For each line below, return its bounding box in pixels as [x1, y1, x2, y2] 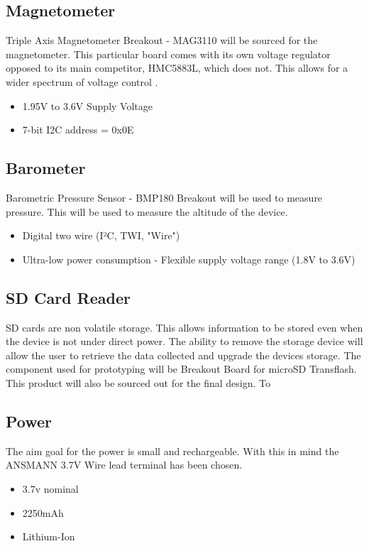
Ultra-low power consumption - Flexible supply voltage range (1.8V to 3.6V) [22, 251, 356, 266]
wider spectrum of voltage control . [6, 74, 158, 89]
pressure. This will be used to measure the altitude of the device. [6, 204, 288, 219]
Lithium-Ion [22, 529, 75, 544]
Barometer [6, 157, 86, 179]
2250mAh [22, 505, 64, 520]
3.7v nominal [22, 481, 79, 496]
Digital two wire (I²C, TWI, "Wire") [22, 228, 180, 243]
